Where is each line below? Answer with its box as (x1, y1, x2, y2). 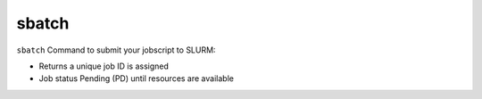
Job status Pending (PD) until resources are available (38, 73, 234, 84)
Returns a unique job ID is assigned (38, 61, 170, 71)
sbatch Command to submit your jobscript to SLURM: (16, 45, 216, 55)
